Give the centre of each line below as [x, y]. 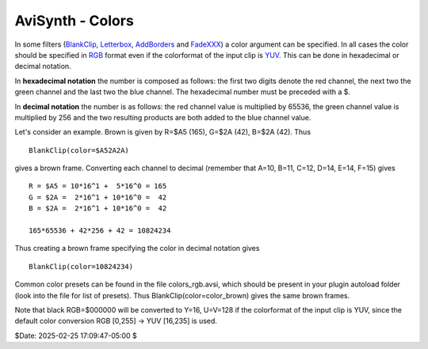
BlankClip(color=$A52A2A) [79, 150]
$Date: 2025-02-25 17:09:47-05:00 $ [76, 336]
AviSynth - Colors [74, 21]
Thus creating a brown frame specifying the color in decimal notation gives [137, 248]
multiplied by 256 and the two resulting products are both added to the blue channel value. [163, 117]
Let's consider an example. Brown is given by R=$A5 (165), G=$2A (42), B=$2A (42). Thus [163, 132]
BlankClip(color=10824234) [81, 266]
